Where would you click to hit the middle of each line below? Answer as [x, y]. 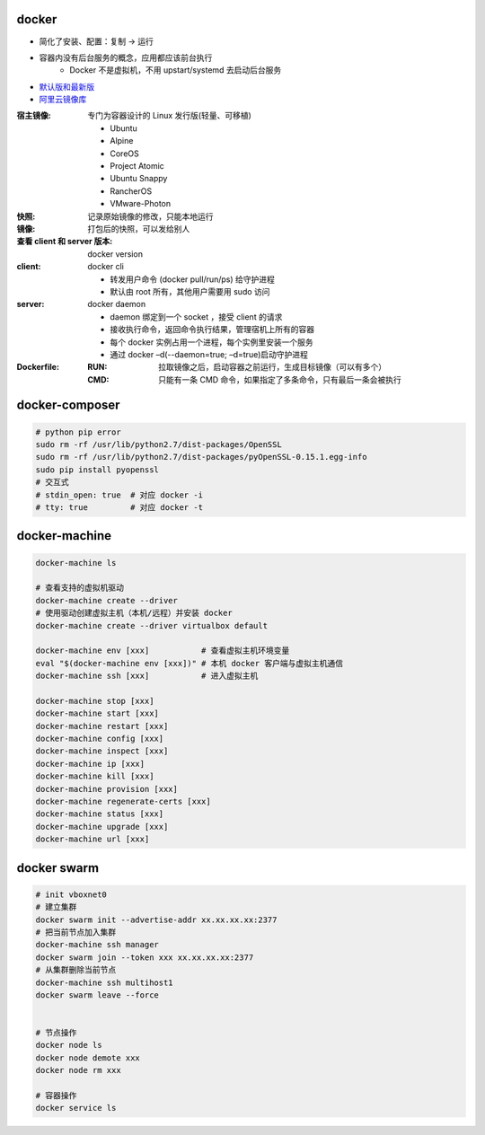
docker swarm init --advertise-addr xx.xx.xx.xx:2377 [156, 919]
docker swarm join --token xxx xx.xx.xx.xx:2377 [145, 957]
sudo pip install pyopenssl [97, 470]
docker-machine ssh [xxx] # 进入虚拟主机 [147, 676]
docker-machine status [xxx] [100, 814]
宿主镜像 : [34, 116]
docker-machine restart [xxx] [102, 726]
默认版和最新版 [66, 86]
